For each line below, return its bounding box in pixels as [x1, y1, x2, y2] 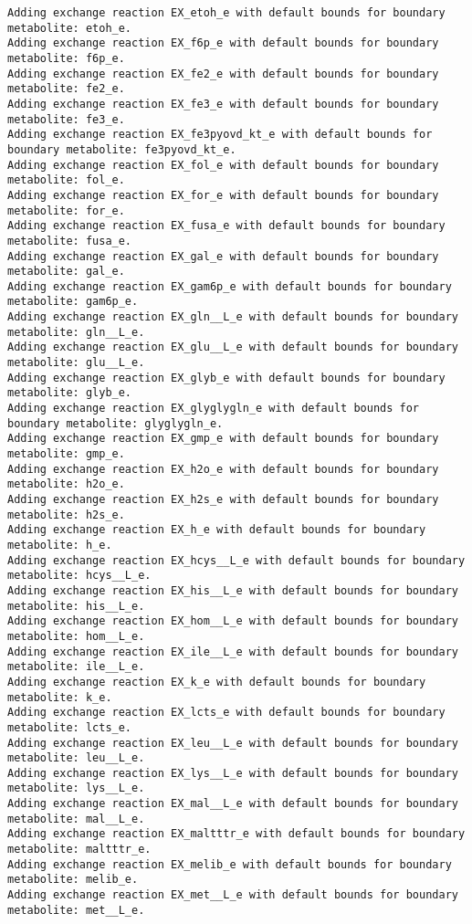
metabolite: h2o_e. [7, 478, 125, 491]
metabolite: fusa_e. [7, 234, 132, 247]
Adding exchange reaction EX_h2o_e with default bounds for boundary [7, 462, 439, 476]
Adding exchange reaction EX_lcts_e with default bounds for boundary [7, 706, 446, 719]
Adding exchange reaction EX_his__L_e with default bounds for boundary [7, 583, 458, 597]
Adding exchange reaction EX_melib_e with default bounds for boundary [7, 857, 452, 871]
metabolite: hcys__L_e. [7, 569, 152, 583]
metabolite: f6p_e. [7, 51, 125, 65]
